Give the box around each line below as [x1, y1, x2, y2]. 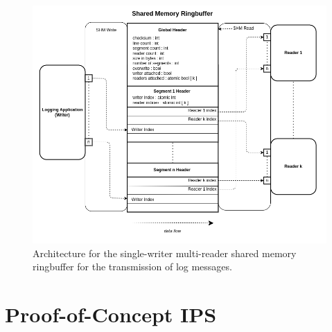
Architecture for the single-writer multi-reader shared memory [33, 245, 297, 260]
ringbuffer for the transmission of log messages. [33, 259, 232, 274]
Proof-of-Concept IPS [5, 300, 217, 329]
